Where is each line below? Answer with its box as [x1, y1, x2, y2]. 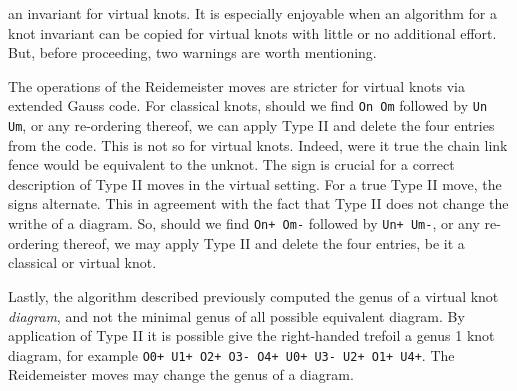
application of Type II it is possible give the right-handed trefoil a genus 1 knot [8, 325, 495, 346]
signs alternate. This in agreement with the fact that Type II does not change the [8, 193, 509, 214]
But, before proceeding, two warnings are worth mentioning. [8, 42, 377, 63]
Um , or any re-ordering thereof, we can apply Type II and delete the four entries [8, 115, 495, 136]
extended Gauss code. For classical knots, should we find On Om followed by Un [8, 95, 488, 116]
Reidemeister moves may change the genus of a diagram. [8, 364, 354, 385]
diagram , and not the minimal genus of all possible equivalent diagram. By [8, 305, 465, 326]
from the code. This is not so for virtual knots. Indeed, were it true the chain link [8, 134, 508, 155]
